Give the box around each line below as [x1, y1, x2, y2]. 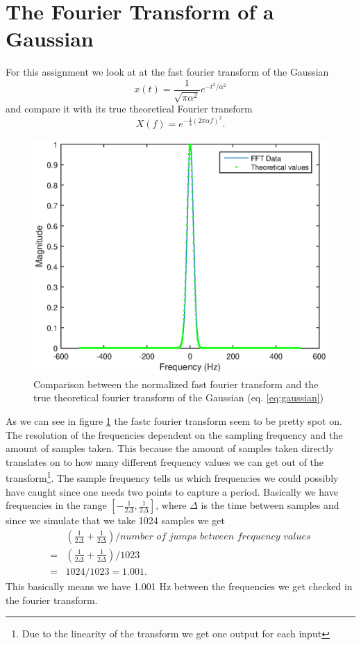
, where [156, 498, 187, 512]
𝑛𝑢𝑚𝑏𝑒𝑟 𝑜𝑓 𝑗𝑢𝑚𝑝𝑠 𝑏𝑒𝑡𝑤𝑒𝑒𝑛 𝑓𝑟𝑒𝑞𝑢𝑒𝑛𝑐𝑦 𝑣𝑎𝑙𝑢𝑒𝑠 [120, 531, 311, 542]
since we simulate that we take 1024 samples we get [6, 513, 225, 528]
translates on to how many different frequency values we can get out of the [6, 454, 324, 469]
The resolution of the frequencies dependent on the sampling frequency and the [6, 427, 343, 442]
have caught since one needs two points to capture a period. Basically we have [6, 484, 338, 499]
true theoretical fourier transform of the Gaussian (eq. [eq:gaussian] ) [33, 390, 324, 405]
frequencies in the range [6, 498, 107, 512]
